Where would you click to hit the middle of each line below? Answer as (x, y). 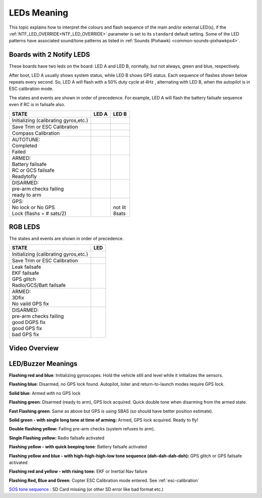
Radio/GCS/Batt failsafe (39, 285)
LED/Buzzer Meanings (43, 364)
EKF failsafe (25, 273)
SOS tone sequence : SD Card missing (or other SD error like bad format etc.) (86, 489)
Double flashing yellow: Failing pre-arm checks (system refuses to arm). (82, 429)
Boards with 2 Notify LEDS (49, 55)
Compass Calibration (36, 133)
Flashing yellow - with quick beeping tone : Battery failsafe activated (78, 447)
